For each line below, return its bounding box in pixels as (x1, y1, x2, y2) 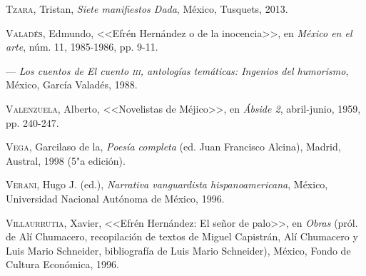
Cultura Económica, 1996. (6, 257, 119, 272)
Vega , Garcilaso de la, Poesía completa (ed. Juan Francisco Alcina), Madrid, (6, 139, 341, 154)
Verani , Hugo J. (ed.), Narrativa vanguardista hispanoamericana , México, (6, 177, 328, 192)
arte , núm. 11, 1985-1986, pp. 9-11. (6, 39, 158, 54)
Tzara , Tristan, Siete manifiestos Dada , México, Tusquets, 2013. (6, 1, 288, 16)
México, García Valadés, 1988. (6, 77, 138, 92)
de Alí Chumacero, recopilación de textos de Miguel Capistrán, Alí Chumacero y (6, 229, 358, 244)
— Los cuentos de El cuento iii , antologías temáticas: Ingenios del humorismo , (6, 63, 349, 78)
